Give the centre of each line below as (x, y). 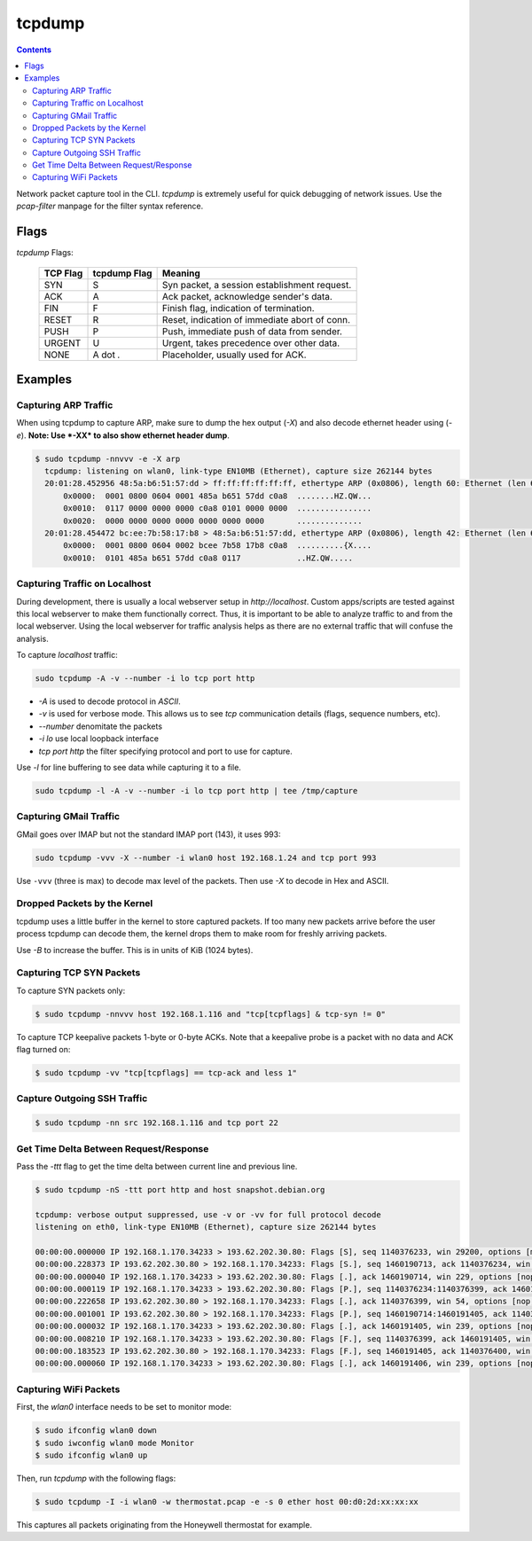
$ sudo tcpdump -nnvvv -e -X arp (108, 458)
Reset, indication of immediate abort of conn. (256, 319)
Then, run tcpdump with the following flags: (96, 1478)
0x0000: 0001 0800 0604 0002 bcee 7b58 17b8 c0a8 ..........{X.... (218, 546)
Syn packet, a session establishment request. (257, 285)
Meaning (181, 273)
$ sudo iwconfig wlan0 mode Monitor (115, 1443)
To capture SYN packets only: (71, 990)
